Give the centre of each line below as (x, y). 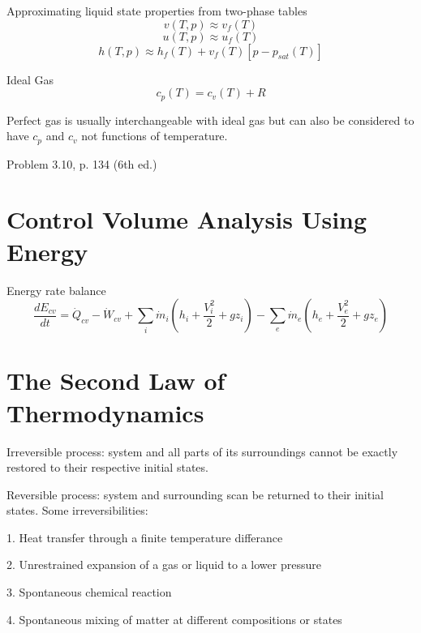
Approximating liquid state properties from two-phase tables (157, 11)
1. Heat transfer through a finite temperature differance (145, 537)
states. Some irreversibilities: (77, 510)
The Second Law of (116, 381)
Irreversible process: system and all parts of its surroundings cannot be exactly (202, 451)
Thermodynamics (105, 412)
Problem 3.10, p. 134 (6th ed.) (82, 163)
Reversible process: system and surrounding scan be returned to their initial (195, 494)
